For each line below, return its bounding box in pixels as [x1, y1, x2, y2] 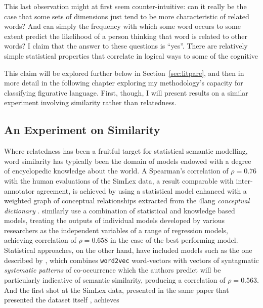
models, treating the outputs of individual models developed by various [4, 215, 225, 226]
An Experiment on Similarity [4, 122, 160, 138]
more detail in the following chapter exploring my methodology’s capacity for [4, 77, 243, 88]
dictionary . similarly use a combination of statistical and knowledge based [4, 205, 235, 215]
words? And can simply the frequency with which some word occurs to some [4, 21, 241, 31]
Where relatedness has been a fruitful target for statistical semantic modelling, [4, 146, 248, 156]
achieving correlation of [4, 235, 76, 245]
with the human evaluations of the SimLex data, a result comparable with [4, 175, 234, 186]
